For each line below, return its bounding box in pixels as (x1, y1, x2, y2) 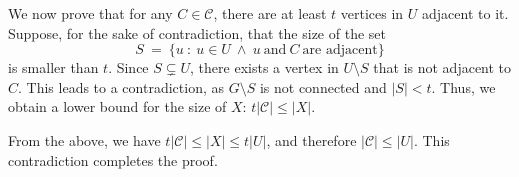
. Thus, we (431, 76, 496, 97)
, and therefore (266, 129, 357, 150)
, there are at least (213, 3, 327, 23)
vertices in (340, 3, 404, 23)
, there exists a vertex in (190, 57, 339, 78)
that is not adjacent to (373, 57, 512, 78)
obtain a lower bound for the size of (8, 96, 227, 117)
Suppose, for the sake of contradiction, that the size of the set (8, 22, 386, 43)
